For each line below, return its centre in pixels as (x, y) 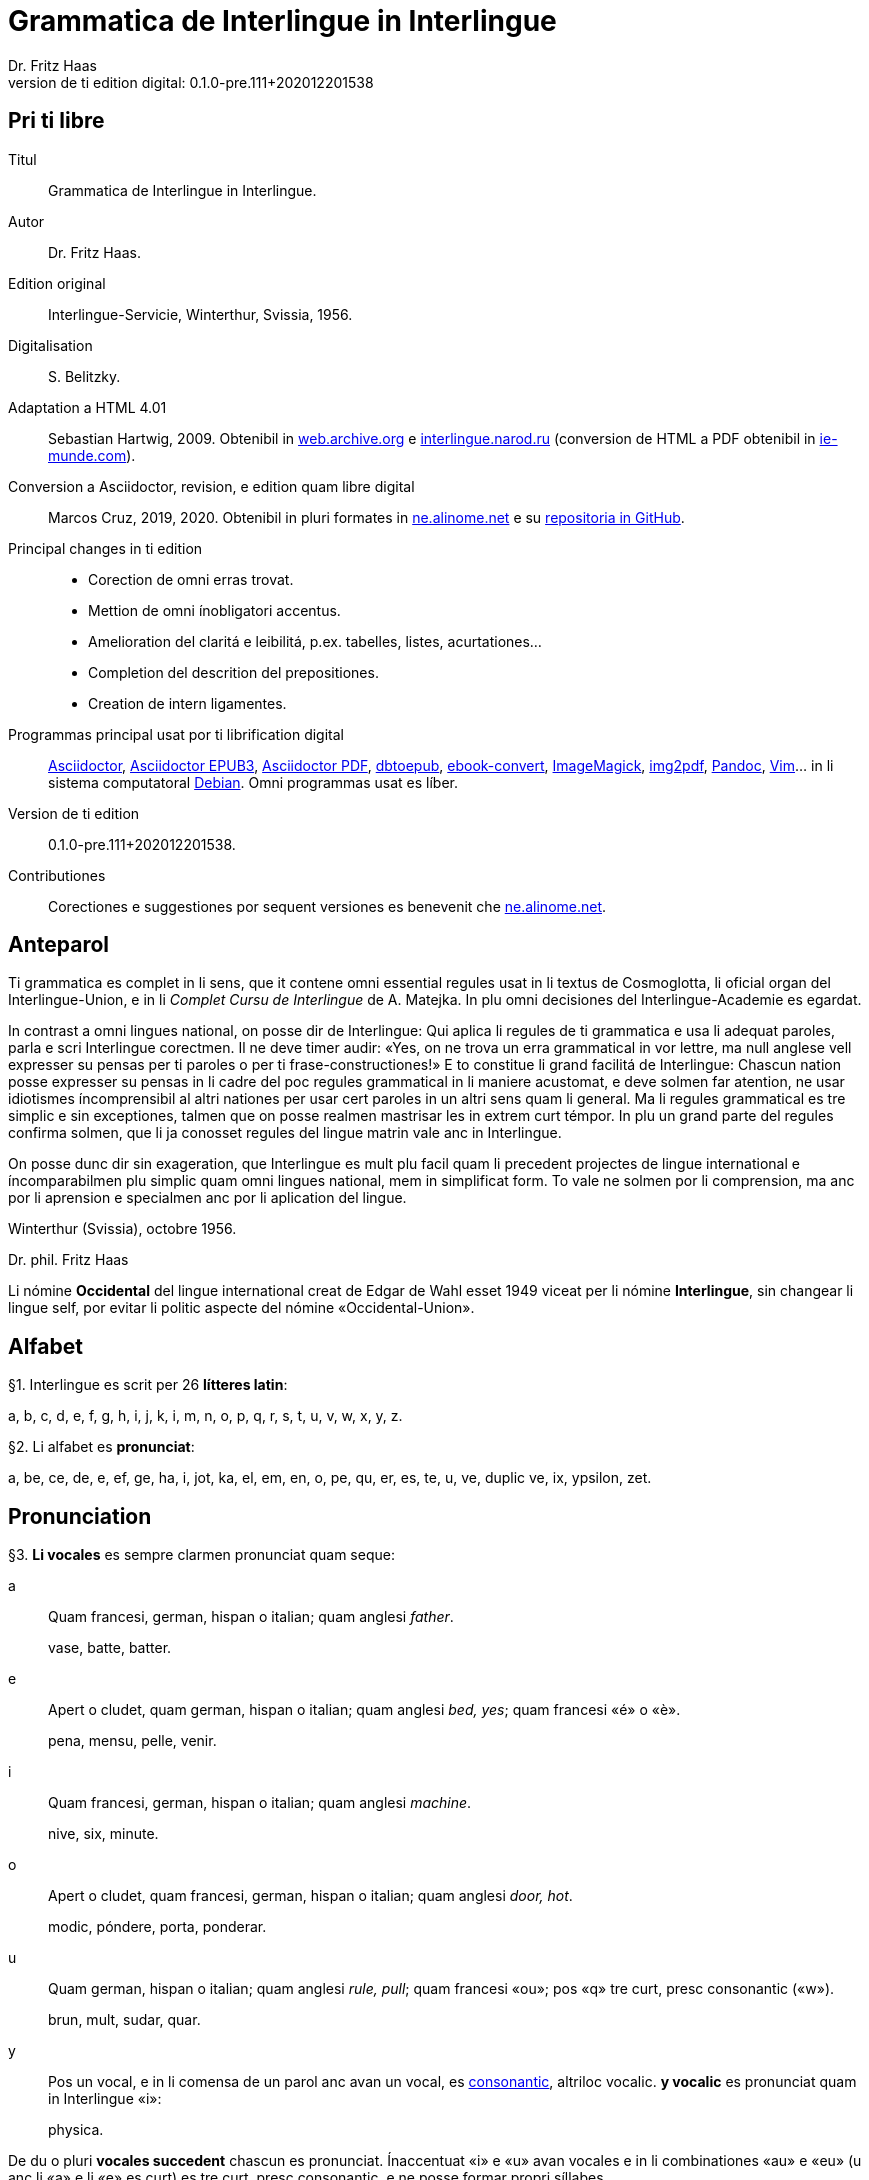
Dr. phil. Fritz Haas (68, 1260)
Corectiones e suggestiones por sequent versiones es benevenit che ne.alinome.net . (327, 906)
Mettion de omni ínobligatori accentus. (214, 610)
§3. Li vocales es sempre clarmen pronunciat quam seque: (201, 1555)
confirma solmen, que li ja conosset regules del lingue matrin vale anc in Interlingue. (285, 1133)
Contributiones (57, 875)
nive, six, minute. (103, 1834)
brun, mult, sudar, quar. (124, 2020)
